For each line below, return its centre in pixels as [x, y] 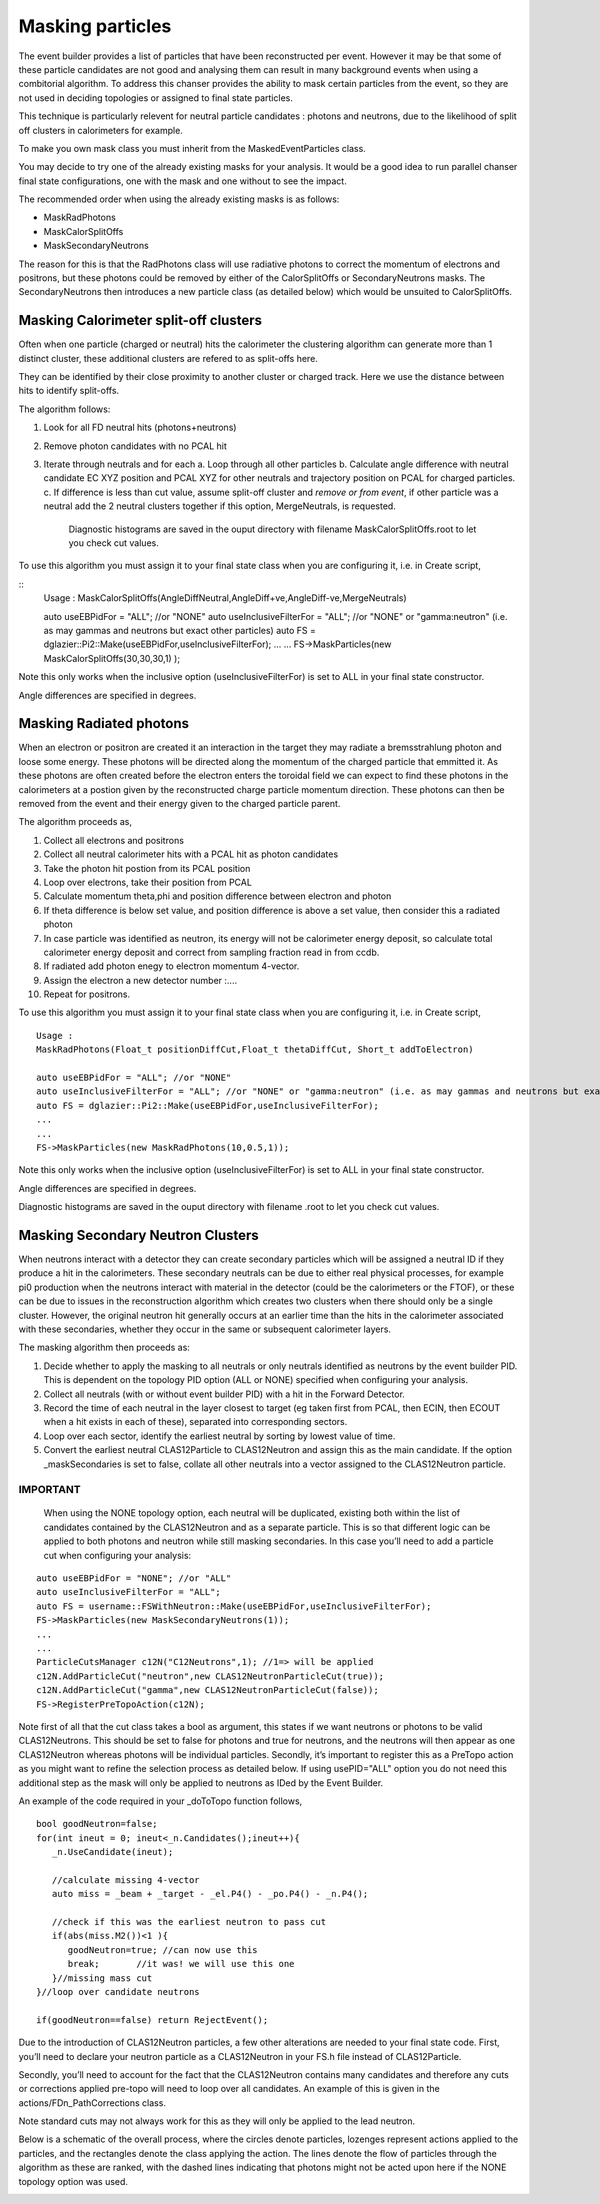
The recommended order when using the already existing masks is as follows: [179, 199]
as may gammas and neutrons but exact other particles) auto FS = [180, 630]
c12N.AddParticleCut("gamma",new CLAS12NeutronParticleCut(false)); [207, 1690]
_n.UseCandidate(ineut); [112, 1852]
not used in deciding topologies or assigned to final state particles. [156, 97]
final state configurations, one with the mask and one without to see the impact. [182, 181]
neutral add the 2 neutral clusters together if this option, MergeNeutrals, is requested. [220, 506]
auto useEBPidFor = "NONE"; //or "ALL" [134, 1578]
